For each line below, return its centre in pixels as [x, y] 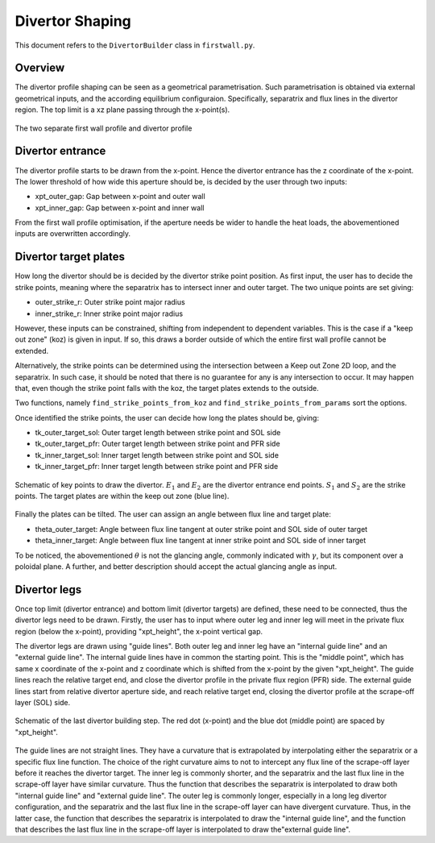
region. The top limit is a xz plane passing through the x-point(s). [122, 110]
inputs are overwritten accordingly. [73, 234]
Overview [40, 68]
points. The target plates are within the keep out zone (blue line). [122, 496]
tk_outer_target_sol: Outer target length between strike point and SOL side [158, 433]
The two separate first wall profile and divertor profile [104, 128]
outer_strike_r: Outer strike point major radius [110, 302]
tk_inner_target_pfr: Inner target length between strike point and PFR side [157, 467]
